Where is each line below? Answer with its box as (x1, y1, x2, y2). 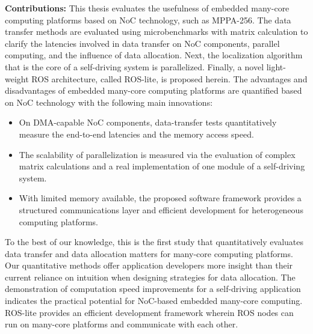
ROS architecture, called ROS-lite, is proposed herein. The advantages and (31, 72, 308, 85)
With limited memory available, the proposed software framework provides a (19, 192, 302, 204)
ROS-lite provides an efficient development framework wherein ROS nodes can (5, 306, 294, 318)
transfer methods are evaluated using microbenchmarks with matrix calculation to (5, 25, 308, 38)
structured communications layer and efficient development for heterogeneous (19, 203, 303, 216)
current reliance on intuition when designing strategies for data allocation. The (5, 270, 296, 283)
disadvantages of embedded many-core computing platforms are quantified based (5, 84, 302, 97)
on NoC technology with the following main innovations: (5, 96, 213, 108)
